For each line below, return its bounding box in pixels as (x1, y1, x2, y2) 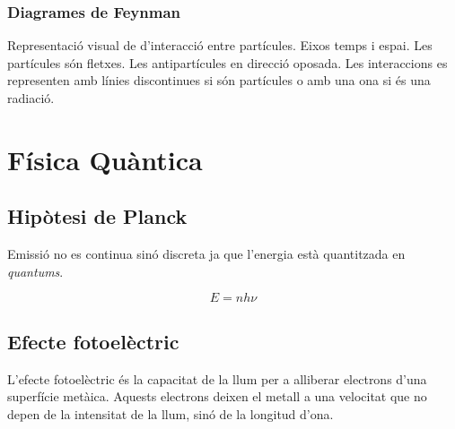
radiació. (7, 89, 55, 107)
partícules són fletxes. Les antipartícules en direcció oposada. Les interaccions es (7, 53, 448, 72)
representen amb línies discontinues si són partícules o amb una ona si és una (7, 71, 431, 90)
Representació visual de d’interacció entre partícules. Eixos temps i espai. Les (7, 36, 433, 55)
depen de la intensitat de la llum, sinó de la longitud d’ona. (7, 404, 334, 423)
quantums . (7, 262, 64, 280)
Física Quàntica (7, 141, 203, 177)
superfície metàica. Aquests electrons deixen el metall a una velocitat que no (7, 387, 427, 406)
